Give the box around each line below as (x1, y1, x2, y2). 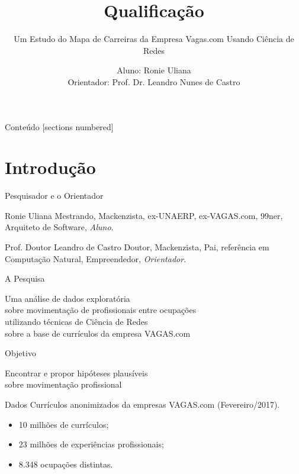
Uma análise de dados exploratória (5, 292, 130, 304)
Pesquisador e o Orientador (5, 189, 104, 202)
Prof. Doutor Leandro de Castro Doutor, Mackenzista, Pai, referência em (5, 241, 269, 253)
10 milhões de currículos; (18, 418, 109, 430)
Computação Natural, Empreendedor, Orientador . (5, 252, 187, 265)
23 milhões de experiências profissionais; (18, 438, 164, 450)
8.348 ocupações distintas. (18, 457, 113, 470)
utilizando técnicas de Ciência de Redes (5, 315, 148, 327)
